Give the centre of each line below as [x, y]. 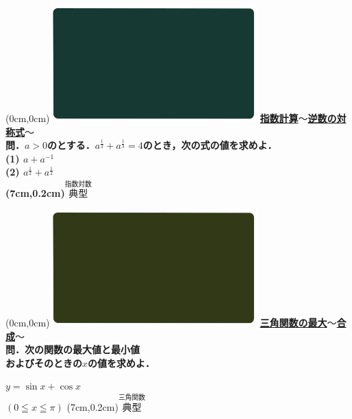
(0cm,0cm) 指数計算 [152, 118]
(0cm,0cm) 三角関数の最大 [166, 322]
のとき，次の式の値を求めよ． [210, 145]
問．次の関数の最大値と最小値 [73, 349]
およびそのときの [44, 362]
